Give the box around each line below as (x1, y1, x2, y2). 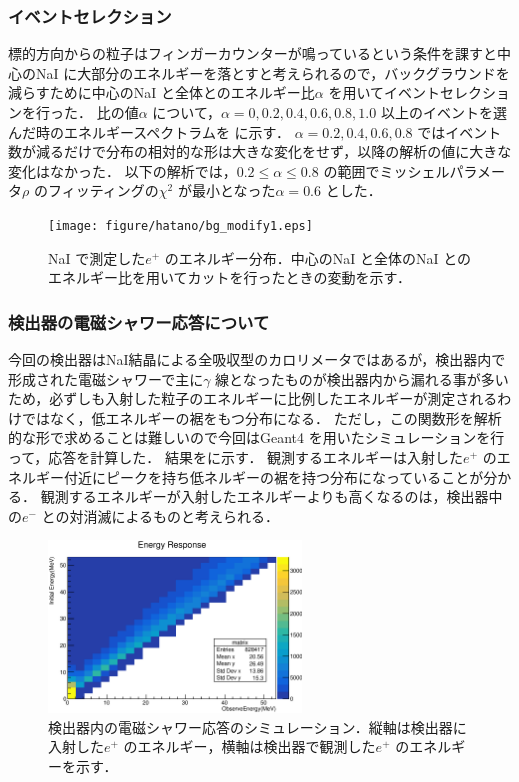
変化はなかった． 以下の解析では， (8, 160, 237, 181)
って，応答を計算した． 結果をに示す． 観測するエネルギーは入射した (8, 447, 464, 467)
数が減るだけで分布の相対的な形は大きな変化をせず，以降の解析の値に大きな (8, 141, 512, 162)
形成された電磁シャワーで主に (8, 368, 204, 389)
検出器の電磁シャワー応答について (8, 309, 270, 334)
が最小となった (177, 180, 276, 201)
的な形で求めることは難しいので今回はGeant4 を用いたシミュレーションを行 (8, 427, 505, 448)
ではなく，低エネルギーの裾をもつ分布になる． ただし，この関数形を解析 (21, 407, 502, 428)
